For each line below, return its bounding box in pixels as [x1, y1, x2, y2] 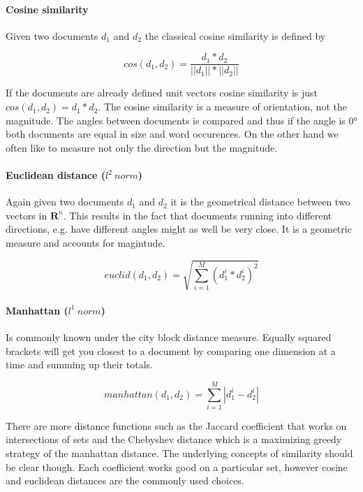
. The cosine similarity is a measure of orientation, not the [98, 99, 347, 114]
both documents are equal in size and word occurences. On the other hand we [6, 126, 339, 141]
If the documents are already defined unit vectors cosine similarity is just [6, 85, 318, 100]
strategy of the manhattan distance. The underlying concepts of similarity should [6, 446, 353, 461]
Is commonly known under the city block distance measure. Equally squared [6, 329, 332, 344]
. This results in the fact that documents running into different [63, 208, 332, 222]
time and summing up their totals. [6, 357, 153, 372]
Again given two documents [6, 194, 124, 209]
